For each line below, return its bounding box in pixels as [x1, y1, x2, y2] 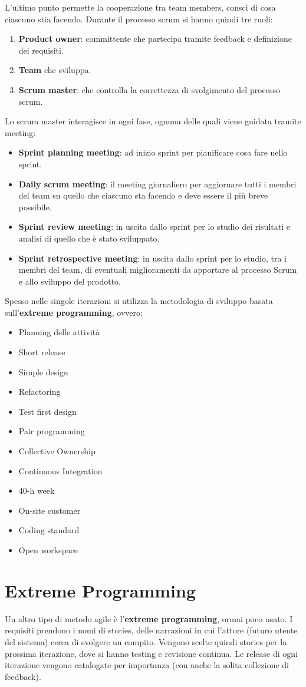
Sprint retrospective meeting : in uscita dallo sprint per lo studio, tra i [18, 252, 287, 264]
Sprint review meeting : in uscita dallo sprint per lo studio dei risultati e [18, 220, 290, 233]
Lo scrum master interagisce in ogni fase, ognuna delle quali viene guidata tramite [5, 115, 301, 127]
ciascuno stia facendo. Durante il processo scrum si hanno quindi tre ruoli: [5, 12, 273, 25]
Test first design [18, 405, 77, 417]
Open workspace [18, 544, 78, 556]
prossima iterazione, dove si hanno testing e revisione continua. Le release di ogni [5, 647, 298, 659]
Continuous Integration [18, 464, 103, 477]
